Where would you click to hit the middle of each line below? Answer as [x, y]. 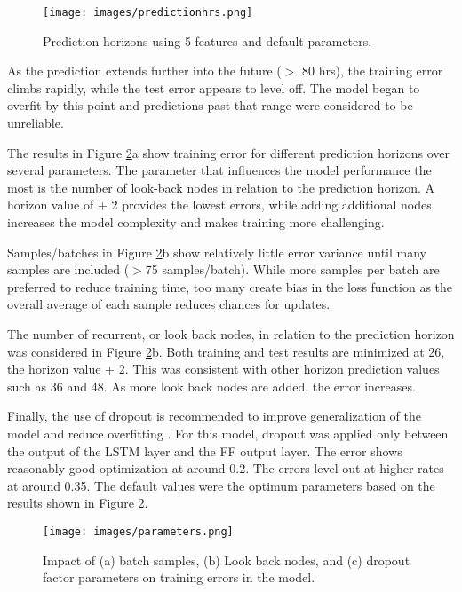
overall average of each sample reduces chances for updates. [169, 304]
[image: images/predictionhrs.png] [148, 12]
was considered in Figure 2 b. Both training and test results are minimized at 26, [226, 351]
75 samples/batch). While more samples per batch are [292, 269]
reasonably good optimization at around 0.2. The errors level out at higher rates [226, 468]
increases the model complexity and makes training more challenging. [196, 222]
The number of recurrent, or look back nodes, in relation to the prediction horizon [231, 333]
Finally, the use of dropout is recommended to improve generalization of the [215, 416]
